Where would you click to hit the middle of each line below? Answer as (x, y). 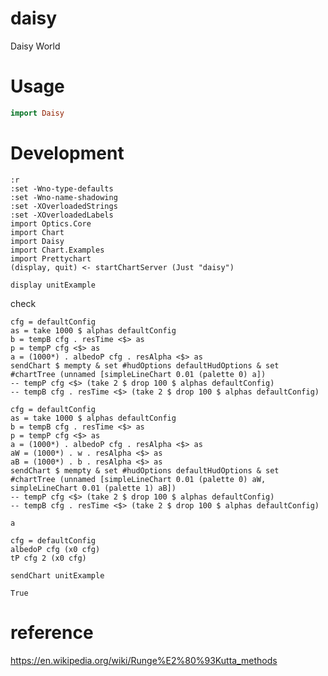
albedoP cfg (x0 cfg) (55, 549)
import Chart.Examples (57, 250)
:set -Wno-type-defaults (62, 188)
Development (67, 153)
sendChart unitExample (57, 575)
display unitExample (53, 285)
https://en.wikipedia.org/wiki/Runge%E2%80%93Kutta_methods (144, 660)
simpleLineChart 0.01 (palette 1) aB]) (93, 488)
